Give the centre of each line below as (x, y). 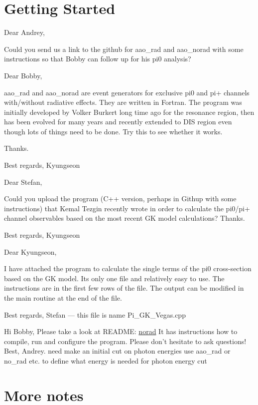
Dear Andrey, (24, 32)
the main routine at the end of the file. (63, 298)
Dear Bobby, (23, 75)
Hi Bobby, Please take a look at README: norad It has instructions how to (121, 331)
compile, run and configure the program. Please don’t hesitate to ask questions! (125, 341)
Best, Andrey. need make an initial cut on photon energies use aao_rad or (117, 351)
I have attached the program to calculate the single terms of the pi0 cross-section (128, 268)
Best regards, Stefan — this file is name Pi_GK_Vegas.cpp (95, 314)
